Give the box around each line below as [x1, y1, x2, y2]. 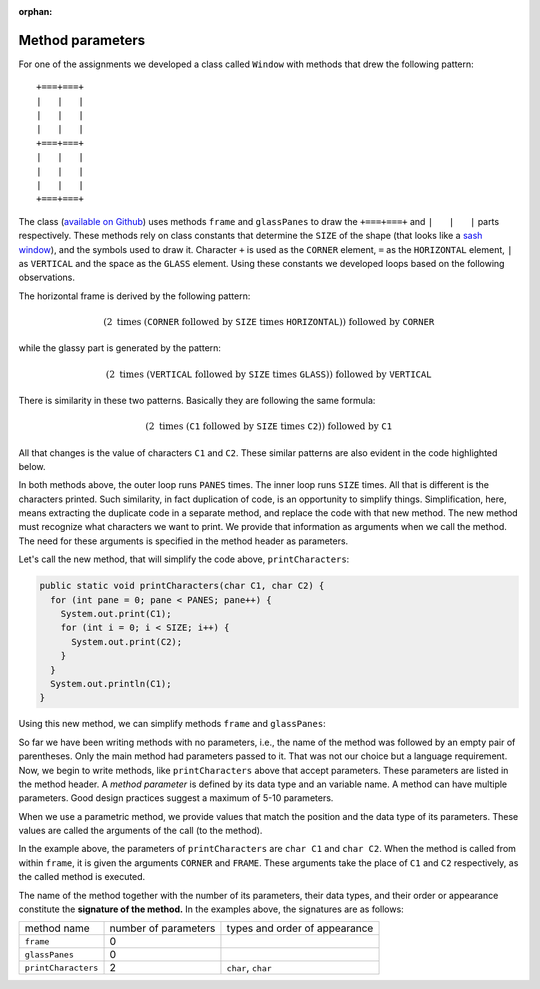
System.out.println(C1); [50, 678, 172, 689]
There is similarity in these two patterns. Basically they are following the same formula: [18, 394, 376, 406]
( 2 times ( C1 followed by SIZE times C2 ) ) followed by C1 [145, 421, 393, 432]
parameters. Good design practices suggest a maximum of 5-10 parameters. [18, 792, 334, 804]
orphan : [18, 6, 53, 17]
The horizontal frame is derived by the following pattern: [18, 290, 251, 302]
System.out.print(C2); [71, 636, 183, 647]
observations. [18, 271, 75, 284]
